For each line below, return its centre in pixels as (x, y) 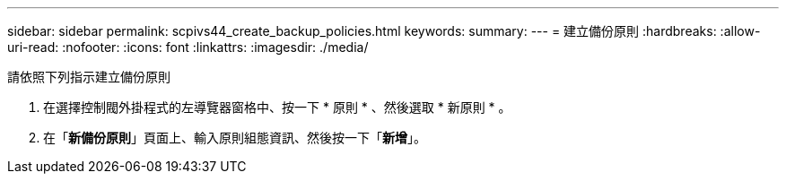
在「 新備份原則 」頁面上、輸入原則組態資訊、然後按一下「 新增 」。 (235, 138)
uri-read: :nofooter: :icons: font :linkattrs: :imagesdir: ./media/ (188, 47)
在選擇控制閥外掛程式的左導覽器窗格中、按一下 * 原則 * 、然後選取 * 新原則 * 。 (277, 107)
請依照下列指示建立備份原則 (89, 77)
